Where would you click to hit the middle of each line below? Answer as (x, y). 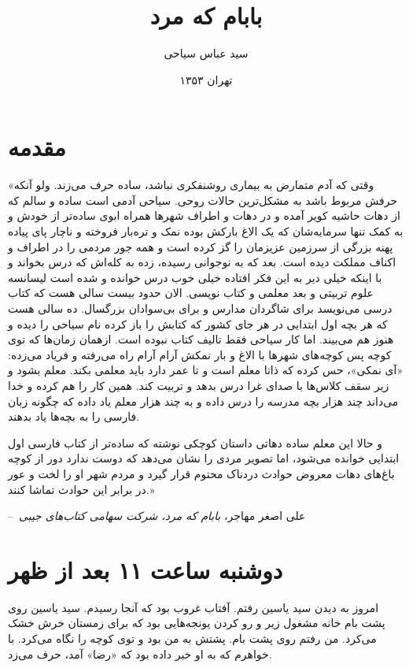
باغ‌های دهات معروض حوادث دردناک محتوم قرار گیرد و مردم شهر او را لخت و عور (201, 473)
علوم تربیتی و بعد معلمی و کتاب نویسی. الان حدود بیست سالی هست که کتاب (191, 293)
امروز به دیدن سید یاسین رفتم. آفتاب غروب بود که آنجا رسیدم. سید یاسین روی (193, 607)
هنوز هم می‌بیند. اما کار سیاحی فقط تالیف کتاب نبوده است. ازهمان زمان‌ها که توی (201, 339)
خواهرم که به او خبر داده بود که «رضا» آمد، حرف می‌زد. (140, 653)
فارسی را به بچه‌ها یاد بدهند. (74, 416)
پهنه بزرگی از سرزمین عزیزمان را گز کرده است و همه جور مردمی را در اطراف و (201, 246)
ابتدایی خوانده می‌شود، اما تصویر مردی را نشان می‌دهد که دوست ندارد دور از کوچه (204, 458)
